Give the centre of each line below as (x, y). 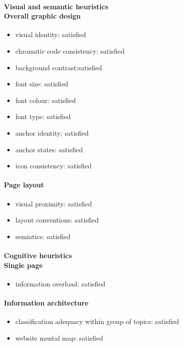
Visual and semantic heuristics (56, 6)
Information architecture (46, 302)
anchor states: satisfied (49, 149)
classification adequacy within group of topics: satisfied (97, 321)
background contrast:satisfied (59, 67)
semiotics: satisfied (43, 236)
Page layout (24, 185)
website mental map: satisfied (59, 337)
